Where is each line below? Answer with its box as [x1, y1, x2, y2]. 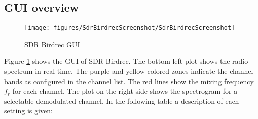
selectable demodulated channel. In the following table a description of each [4, 95, 239, 106]
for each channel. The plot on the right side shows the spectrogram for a [12, 86, 238, 96]
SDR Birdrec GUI [24, 38, 80, 49]
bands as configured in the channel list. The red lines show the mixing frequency [4, 75, 254, 86]
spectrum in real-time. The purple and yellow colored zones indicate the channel [4, 66, 253, 76]
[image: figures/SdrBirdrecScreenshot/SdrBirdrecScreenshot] [24, 24, 235, 32]
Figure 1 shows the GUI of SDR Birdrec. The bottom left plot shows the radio [4, 56, 248, 66]
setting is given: [4, 105, 53, 116]
